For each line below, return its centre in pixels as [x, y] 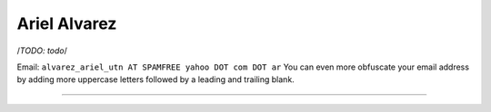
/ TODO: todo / [42, 51]
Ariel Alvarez [67, 23]
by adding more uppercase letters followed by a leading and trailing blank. [155, 79]
